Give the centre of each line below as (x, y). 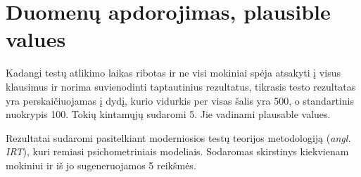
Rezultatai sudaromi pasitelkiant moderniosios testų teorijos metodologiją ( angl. (178, 137)
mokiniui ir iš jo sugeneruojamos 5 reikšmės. (101, 165)
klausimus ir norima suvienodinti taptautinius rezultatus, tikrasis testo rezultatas (181, 86)
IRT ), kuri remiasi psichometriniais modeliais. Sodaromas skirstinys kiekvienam (177, 151)
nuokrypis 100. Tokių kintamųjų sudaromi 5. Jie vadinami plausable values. (168, 114)
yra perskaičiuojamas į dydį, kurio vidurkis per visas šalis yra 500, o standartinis (180, 100)
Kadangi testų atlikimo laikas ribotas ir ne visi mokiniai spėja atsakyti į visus (173, 73)
